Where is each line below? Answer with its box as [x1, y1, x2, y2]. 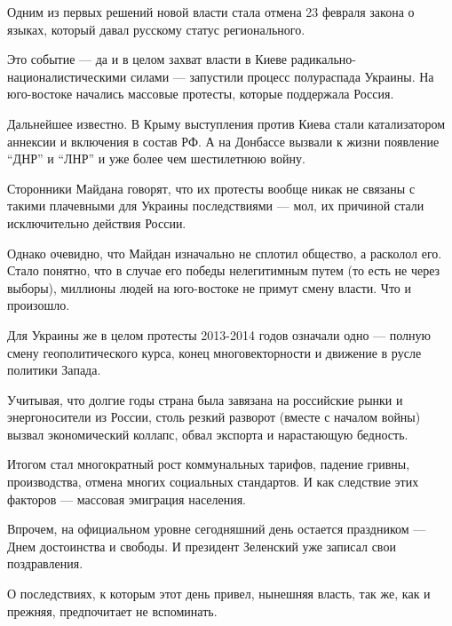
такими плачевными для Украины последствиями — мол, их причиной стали [7, 196, 424, 215]
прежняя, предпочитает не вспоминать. [7, 601, 218, 620]
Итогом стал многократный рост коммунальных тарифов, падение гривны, [7, 455, 410, 473]
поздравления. [7, 554, 83, 573]
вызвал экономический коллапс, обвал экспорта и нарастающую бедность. [7, 424, 408, 443]
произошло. [7, 296, 70, 314]
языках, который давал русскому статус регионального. [7, 20, 305, 38]
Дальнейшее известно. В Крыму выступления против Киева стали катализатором [7, 114, 445, 132]
